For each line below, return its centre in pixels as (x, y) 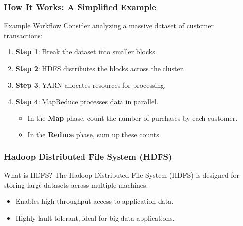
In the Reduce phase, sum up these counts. (94, 134)
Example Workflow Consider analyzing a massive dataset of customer (109, 25)
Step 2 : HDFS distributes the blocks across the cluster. (100, 68)
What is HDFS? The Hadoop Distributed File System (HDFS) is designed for (122, 175)
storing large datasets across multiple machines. (76, 184)
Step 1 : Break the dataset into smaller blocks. (86, 52)
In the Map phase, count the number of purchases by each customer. (132, 118)
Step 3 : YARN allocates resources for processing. (91, 85)
